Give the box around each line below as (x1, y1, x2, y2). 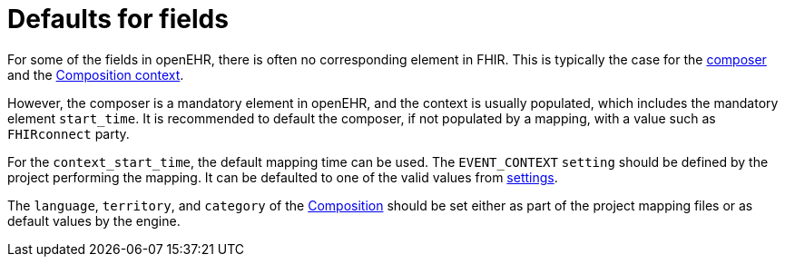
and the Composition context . (7, 66, 184, 83)
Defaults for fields (7, 4, 229, 34)
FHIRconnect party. (7, 125, 130, 142)
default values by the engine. (7, 212, 181, 229)
